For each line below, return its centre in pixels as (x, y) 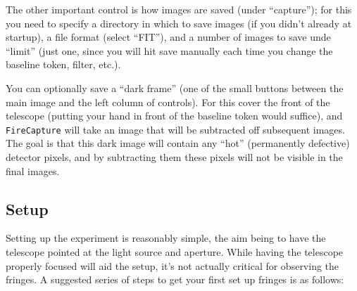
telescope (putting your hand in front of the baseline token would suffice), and (174, 116)
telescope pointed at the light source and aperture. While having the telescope (175, 251)
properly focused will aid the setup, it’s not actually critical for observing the (173, 265)
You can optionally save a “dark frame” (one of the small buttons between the (175, 88)
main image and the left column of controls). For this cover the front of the (168, 102)
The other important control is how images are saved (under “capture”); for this (179, 9)
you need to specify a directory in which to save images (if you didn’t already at (179, 23)
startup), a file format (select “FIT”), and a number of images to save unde (168, 37)
